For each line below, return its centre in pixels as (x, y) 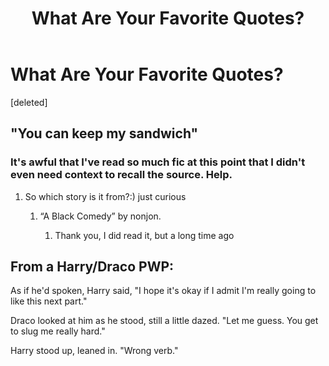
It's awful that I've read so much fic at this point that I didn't (158, 162)
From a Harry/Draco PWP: (92, 267)
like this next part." (49, 301)
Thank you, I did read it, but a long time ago (144, 235)
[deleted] (29, 102)
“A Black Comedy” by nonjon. (100, 216)
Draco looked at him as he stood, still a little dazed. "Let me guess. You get (164, 321)
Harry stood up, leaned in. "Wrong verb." (94, 351)
